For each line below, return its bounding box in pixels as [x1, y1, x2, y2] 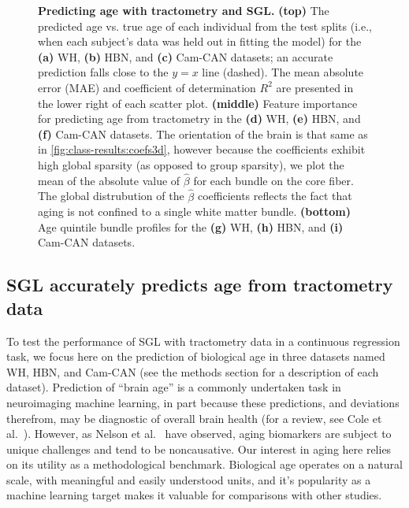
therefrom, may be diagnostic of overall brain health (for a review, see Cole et [6, 410, 382, 426]
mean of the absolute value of [38, 172, 180, 188]
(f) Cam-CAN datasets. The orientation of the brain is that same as [38, 125, 368, 142]
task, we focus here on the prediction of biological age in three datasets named [6, 348, 385, 365]
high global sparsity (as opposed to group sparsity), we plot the [38, 156, 344, 172]
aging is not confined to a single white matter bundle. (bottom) [38, 203, 351, 220]
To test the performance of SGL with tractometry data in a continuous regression [6, 332, 400, 349]
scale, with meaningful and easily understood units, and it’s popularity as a [6, 471, 371, 488]
